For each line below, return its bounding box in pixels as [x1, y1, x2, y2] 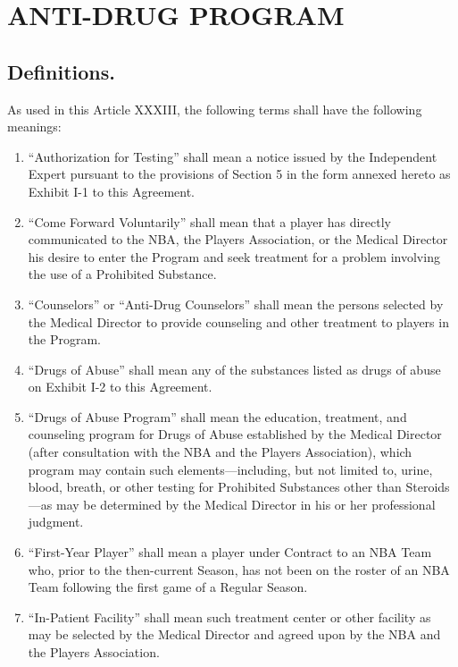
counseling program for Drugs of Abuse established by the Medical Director [28, 425, 442, 443]
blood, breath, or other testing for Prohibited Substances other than [28, 477, 402, 496]
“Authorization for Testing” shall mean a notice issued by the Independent [28, 147, 437, 165]
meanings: [7, 117, 62, 136]
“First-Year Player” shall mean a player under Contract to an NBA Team [28, 543, 432, 561]
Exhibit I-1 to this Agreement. [28, 182, 195, 200]
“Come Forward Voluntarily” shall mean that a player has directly [28, 212, 391, 231]
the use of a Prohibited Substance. [28, 265, 217, 283]
